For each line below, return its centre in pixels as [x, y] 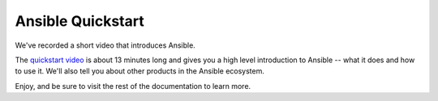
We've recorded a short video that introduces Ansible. [105, 45]
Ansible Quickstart [80, 21]
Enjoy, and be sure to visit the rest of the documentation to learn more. [133, 86]
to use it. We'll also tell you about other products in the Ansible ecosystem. [140, 71]
